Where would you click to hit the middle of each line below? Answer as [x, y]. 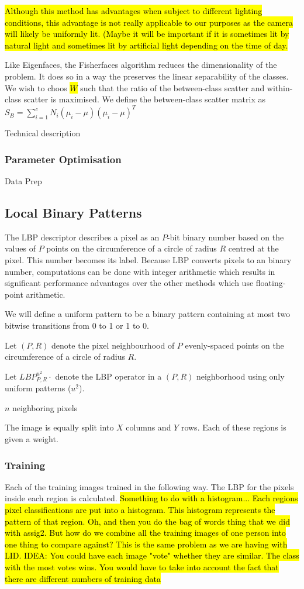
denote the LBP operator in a [108, 376]
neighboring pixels [45, 407]
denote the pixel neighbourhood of [113, 345]
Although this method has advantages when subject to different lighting [134, 11]
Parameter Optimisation [63, 159]
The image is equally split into [59, 427]
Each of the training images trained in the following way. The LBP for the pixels [149, 486]
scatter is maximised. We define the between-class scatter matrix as [144, 99]
